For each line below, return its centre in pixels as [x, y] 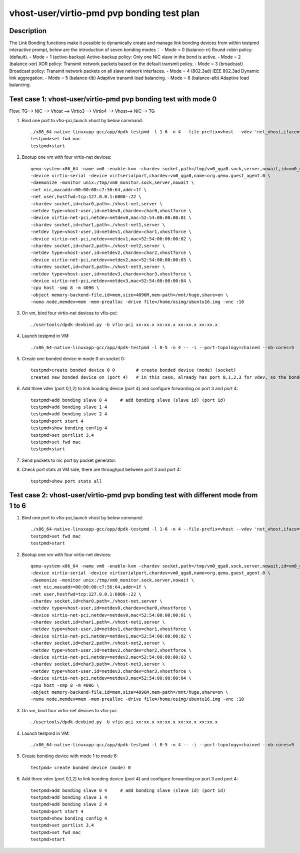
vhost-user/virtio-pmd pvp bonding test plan [104, 13]
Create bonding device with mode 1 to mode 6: [70, 756]
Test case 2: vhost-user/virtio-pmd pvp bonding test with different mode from [133, 495]
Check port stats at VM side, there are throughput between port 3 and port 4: [101, 470]
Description [28, 31]
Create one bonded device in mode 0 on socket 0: [73, 359]
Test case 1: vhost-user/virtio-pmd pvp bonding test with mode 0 [113, 99]
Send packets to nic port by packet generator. [69, 460]
